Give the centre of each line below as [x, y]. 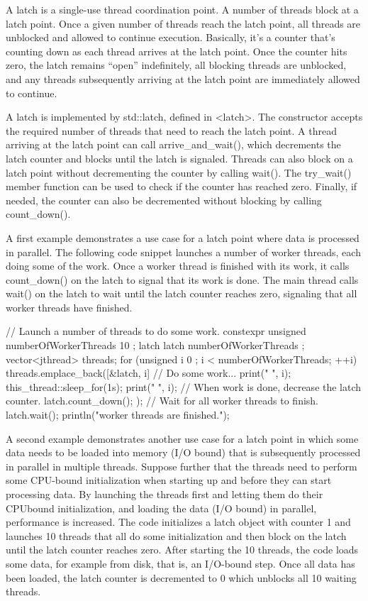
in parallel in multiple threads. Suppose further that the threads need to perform [182, 466]
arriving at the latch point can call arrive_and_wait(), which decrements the [173, 144]
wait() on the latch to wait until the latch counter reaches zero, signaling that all [182, 293]
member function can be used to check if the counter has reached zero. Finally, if [182, 186]
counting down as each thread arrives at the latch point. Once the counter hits [177, 51]
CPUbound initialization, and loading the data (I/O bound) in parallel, [161, 508]
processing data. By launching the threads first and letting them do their [165, 494]
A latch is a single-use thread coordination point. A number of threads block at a [182, 9]
